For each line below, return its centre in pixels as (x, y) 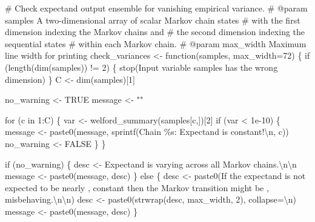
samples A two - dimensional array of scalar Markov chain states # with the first (153, 20)
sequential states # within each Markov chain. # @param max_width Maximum (156, 43)
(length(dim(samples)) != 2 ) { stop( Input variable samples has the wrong (141, 67)
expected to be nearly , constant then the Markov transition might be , (137, 187)
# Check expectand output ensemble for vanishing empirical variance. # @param (156, 8)
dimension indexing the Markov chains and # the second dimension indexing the (155, 32)
